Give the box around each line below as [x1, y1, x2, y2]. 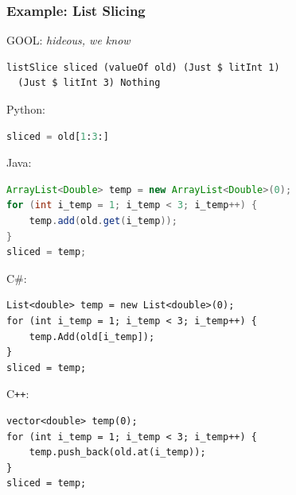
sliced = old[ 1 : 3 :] [6, 130, 109, 142]
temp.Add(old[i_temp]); [29, 331, 155, 342]
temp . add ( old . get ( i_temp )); [29, 215, 177, 226]
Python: [6, 101, 45, 117]
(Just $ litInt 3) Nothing [18, 77, 161, 89]
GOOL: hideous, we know [6, 32, 130, 48]
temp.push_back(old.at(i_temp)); [29, 447, 206, 458]
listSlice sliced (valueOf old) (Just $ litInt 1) [6, 61, 280, 73]
